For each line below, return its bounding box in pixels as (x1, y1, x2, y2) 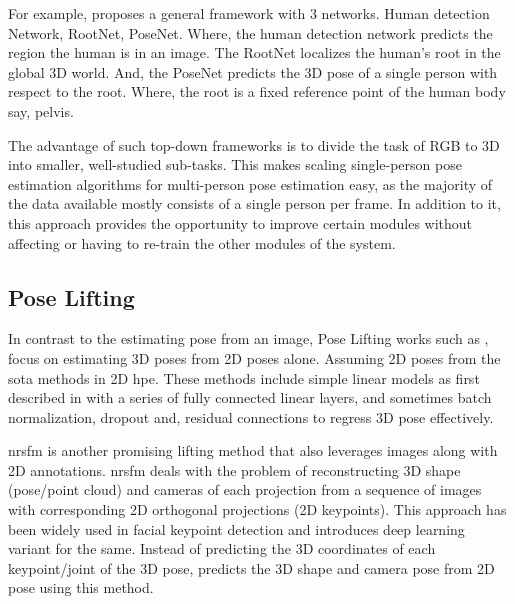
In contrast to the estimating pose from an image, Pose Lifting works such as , (8, 328, 489, 349)
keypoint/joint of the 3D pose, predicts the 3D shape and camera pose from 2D (8, 557, 495, 578)
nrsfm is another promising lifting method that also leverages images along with (8, 440, 498, 461)
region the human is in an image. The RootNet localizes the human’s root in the (8, 42, 501, 63)
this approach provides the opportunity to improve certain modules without (8, 212, 473, 233)
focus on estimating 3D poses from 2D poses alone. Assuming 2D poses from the (8, 347, 501, 368)
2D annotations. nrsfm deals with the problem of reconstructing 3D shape (8, 459, 461, 480)
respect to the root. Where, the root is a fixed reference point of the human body (8, 81, 506, 102)
